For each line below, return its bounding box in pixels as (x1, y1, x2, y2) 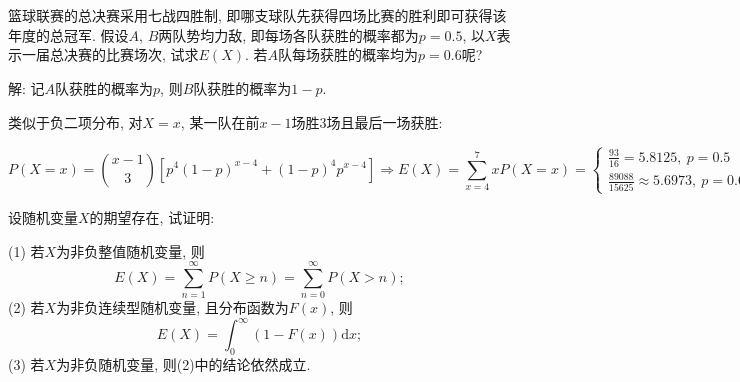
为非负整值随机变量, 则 (56, 240, 205, 261)
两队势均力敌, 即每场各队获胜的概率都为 (158, 24, 419, 45)
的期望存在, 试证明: (89, 206, 215, 227)
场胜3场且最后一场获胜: (291, 111, 443, 132)
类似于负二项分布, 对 (8, 111, 143, 132)
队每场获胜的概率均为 (278, 44, 419, 65)
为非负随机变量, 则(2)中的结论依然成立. (56, 354, 311, 375)
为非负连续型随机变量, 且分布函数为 (56, 297, 289, 318)
